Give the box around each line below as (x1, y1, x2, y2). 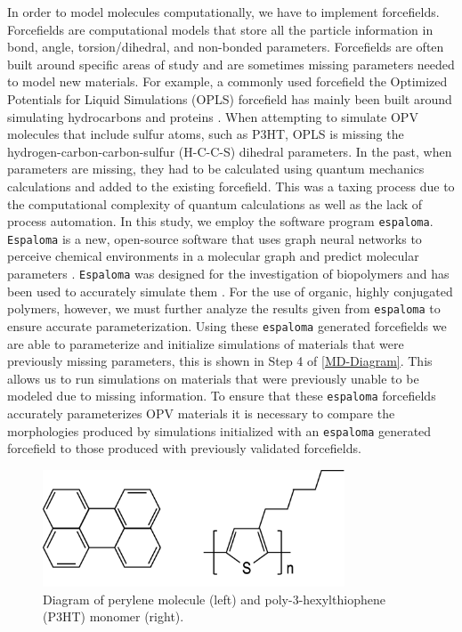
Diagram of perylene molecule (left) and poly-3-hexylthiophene (43, 589, 385, 608)
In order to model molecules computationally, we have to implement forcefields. (7, 3, 440, 20)
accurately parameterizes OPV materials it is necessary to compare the (7, 404, 395, 423)
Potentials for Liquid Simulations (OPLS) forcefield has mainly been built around (7, 89, 452, 108)
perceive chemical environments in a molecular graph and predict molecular (7, 247, 419, 265)
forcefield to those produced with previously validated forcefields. (7, 439, 361, 458)
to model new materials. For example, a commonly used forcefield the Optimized (7, 72, 448, 91)
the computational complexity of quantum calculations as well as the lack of (7, 194, 423, 213)
